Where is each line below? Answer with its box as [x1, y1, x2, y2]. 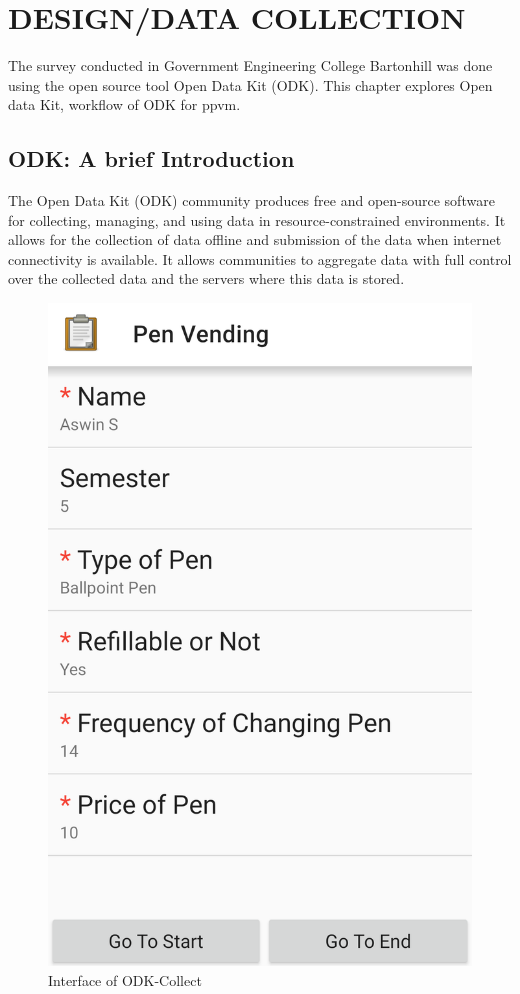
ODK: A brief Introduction [8, 143, 295, 174]
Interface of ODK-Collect [48, 969, 202, 990]
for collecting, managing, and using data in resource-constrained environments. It [8, 209, 506, 230]
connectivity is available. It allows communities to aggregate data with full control [8, 248, 512, 269]
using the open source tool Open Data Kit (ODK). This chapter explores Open [8, 74, 493, 95]
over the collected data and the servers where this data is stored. [8, 268, 405, 289]
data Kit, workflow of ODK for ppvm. [8, 94, 241, 115]
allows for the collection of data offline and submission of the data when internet [8, 229, 502, 250]
